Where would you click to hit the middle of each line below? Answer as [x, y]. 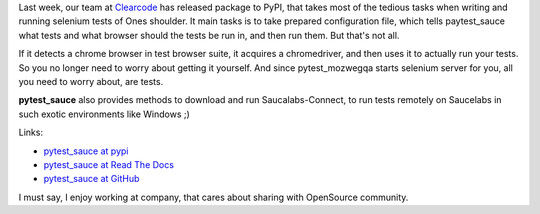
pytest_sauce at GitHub [91, 179]
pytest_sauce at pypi [86, 151]
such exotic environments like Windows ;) [104, 114]
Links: [31, 132]
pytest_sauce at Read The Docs [109, 164]
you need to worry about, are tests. [91, 81]
